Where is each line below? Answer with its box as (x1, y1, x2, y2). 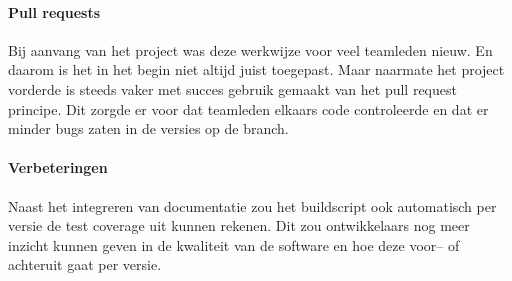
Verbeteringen (8, 157, 108, 178)
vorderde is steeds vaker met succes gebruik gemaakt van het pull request (8, 78, 457, 99)
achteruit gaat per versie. (8, 254, 162, 275)
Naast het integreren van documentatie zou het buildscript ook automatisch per (8, 195, 497, 216)
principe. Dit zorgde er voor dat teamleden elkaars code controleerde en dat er (8, 98, 489, 119)
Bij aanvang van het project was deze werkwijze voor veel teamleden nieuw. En (8, 39, 493, 60)
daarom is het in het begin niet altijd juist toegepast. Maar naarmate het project (8, 59, 505, 80)
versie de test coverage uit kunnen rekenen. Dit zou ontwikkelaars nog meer (8, 215, 470, 236)
